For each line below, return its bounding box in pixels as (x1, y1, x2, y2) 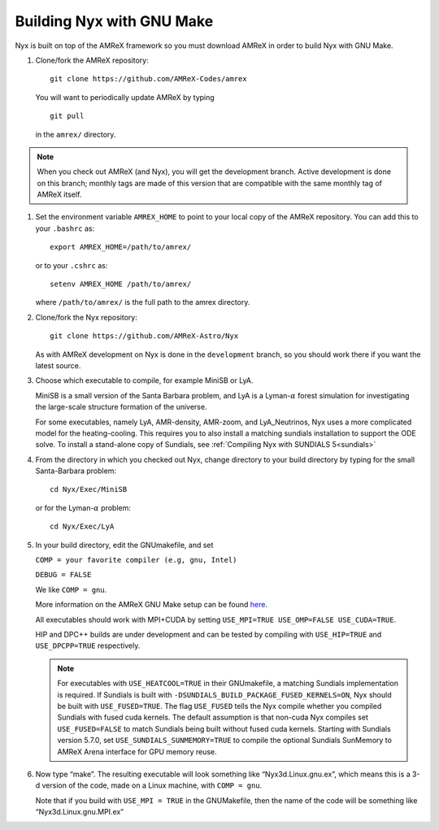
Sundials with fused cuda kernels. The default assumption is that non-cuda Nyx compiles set (57, 712, 369, 723)
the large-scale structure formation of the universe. (35, 402, 207, 412)
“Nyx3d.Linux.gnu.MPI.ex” (35, 807, 124, 817)
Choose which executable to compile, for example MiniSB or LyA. (35, 376, 254, 385)
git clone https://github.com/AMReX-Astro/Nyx (50, 332, 239, 341)
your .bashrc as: (35, 224, 95, 233)
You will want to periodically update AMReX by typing (35, 92, 215, 102)
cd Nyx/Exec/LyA (50, 522, 115, 532)
